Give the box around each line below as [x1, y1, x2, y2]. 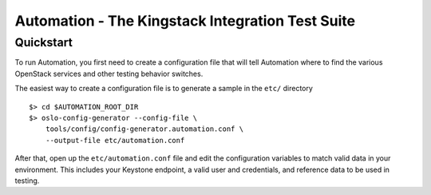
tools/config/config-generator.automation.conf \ [45, 125, 243, 133]
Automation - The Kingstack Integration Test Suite [14, 12, 356, 30]
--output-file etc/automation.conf [45, 136, 185, 145]
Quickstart [14, 35, 73, 50]
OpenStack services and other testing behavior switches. [14, 69, 204, 78]
